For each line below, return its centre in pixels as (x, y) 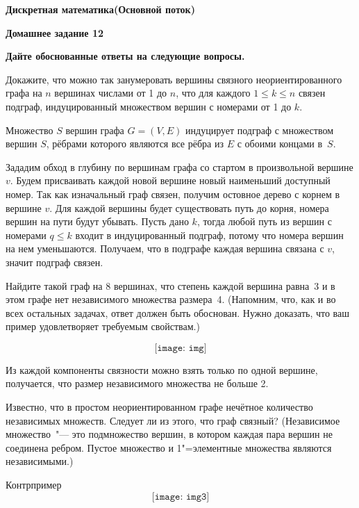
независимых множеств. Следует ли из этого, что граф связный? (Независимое (173, 420)
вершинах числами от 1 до (111, 93)
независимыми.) (40, 461)
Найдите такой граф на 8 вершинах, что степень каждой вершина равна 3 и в (170, 285)
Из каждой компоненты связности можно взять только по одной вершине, (162, 369)
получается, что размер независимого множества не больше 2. (137, 383)
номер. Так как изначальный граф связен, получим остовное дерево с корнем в (173, 194)
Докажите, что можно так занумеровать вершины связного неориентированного (174, 79)
